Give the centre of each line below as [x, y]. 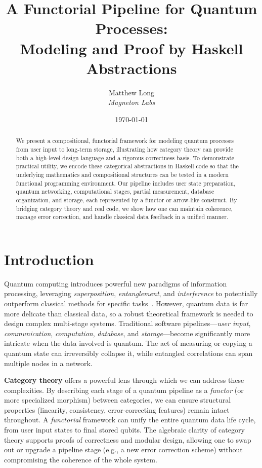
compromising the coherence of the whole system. [81, 459]
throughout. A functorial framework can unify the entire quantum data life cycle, [130, 420]
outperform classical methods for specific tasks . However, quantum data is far [126, 303]
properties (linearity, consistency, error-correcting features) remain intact [117, 409]
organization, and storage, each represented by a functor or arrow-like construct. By [126, 200]
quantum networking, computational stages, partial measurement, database [115, 191]
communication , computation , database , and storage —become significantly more [127, 333]
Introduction [49, 259]
